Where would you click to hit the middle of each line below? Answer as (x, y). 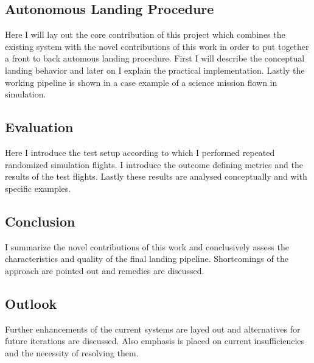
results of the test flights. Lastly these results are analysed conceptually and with (156, 176)
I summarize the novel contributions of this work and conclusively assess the (147, 246)
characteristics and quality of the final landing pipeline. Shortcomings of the (147, 259)
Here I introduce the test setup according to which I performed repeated (140, 152)
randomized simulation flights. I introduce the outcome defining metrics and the (154, 164)
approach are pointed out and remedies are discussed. (105, 270)
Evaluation (39, 127)
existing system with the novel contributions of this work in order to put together (157, 46)
